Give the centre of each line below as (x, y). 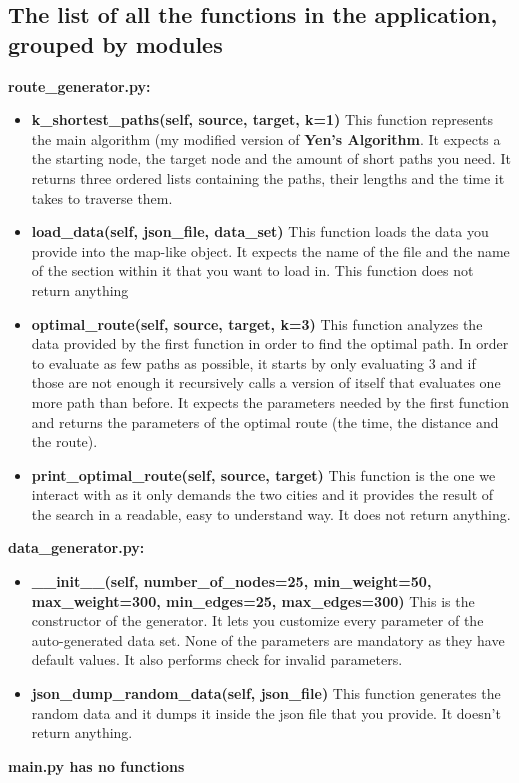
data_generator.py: (76, 547)
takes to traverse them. (102, 197)
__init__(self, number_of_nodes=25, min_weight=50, (231, 581)
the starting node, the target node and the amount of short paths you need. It (271, 158)
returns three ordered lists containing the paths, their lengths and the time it (268, 177)
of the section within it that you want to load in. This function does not (252, 270)
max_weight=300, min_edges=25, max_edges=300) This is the (253, 600)
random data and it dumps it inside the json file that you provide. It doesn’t (266, 712)
